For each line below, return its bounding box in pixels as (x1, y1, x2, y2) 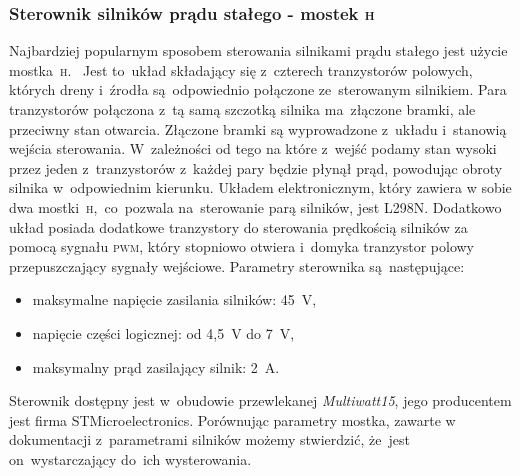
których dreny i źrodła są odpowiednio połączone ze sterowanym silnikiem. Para (9, 79, 507, 100)
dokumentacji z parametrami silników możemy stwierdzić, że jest (9, 429, 410, 450)
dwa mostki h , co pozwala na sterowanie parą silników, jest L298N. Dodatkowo (9, 196, 502, 217)
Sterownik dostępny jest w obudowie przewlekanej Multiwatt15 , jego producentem (9, 390, 512, 411)
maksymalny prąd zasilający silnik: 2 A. (32, 356, 280, 377)
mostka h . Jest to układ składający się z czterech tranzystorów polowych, (9, 59, 473, 80)
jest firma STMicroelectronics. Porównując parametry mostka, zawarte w (9, 409, 456, 430)
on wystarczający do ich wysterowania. (9, 448, 252, 469)
